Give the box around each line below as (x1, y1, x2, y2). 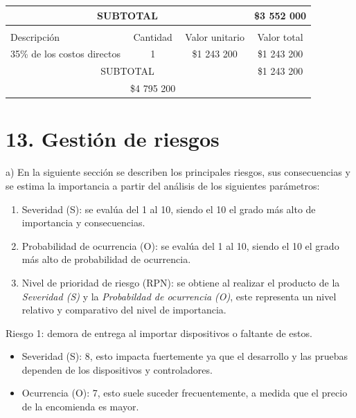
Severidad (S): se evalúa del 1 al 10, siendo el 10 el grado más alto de (21, 201, 316, 216)
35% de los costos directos (10, 46, 121, 61)
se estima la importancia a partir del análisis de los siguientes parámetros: (6, 178, 320, 192)
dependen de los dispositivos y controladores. (21, 362, 213, 376)
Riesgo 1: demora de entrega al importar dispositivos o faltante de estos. (6, 325, 312, 340)
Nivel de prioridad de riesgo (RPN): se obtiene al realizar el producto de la (21, 275, 340, 289)
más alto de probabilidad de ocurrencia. (21, 252, 191, 266)
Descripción (10, 29, 60, 44)
